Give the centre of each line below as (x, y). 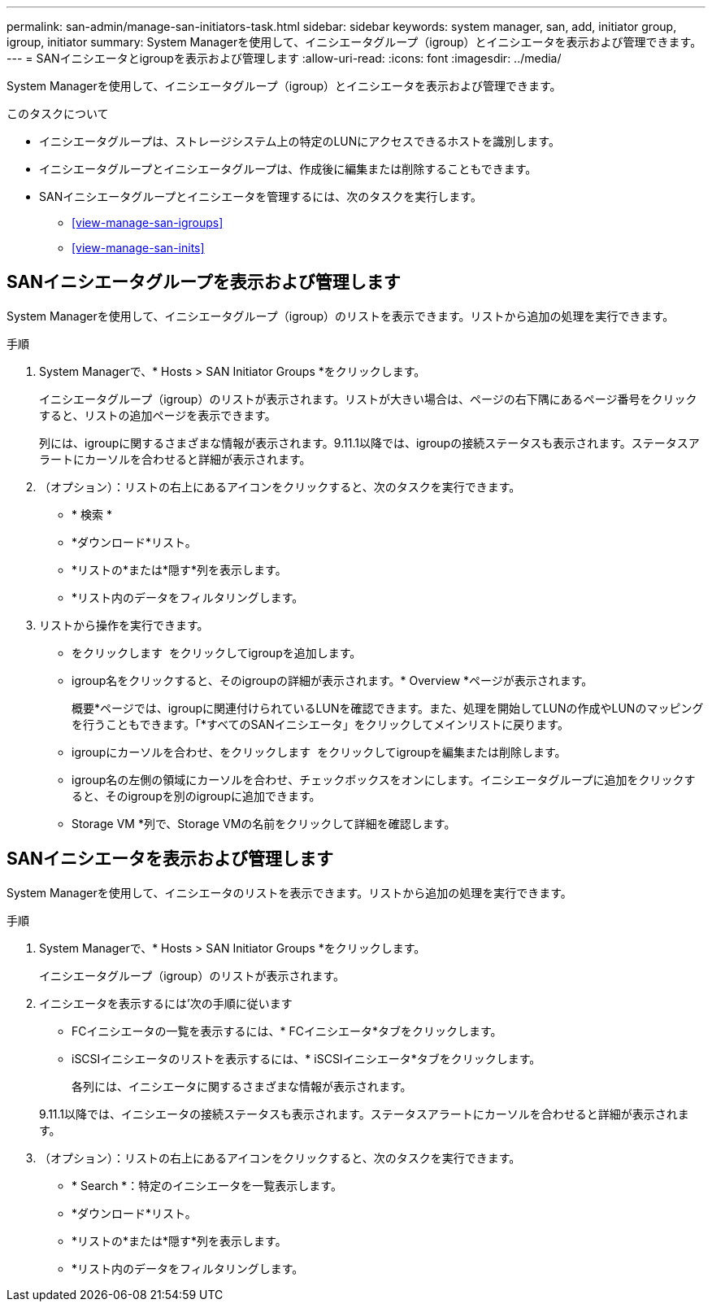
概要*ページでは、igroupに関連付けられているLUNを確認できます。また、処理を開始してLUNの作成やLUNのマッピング (388, 708)
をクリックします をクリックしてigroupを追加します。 (217, 652)
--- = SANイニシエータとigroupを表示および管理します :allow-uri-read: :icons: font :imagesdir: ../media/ (284, 58)
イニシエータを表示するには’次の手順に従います (166, 1003)
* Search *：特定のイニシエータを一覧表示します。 (207, 1185)
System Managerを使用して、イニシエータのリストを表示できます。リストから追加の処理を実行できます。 (289, 892)
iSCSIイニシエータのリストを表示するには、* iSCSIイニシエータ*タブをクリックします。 (306, 1058)
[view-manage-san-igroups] (148, 222)
